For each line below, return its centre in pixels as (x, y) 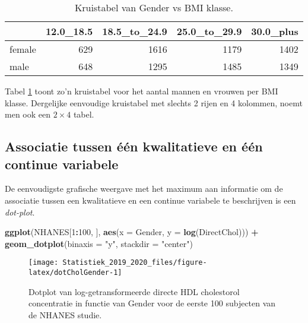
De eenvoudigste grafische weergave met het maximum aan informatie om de (144, 189)
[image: (44, 263)
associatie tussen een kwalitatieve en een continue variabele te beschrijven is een (150, 200)
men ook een (28, 114)
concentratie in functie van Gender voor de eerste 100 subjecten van (152, 303)
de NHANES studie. (65, 314)
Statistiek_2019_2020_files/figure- (135, 263)
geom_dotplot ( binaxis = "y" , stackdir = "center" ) (99, 243)
